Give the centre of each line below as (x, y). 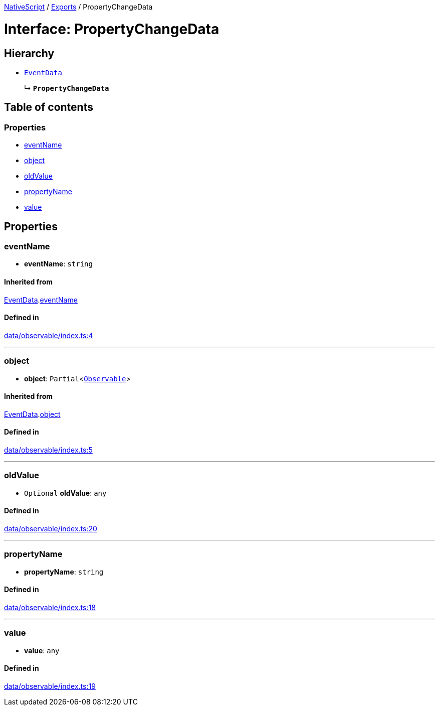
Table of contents (49, 107)
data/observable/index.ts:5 (48, 450)
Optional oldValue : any (65, 493)
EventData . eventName (41, 300)
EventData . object (32, 414)
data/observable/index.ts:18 (50, 607)
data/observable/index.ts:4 (49, 335)
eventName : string (58, 264)
